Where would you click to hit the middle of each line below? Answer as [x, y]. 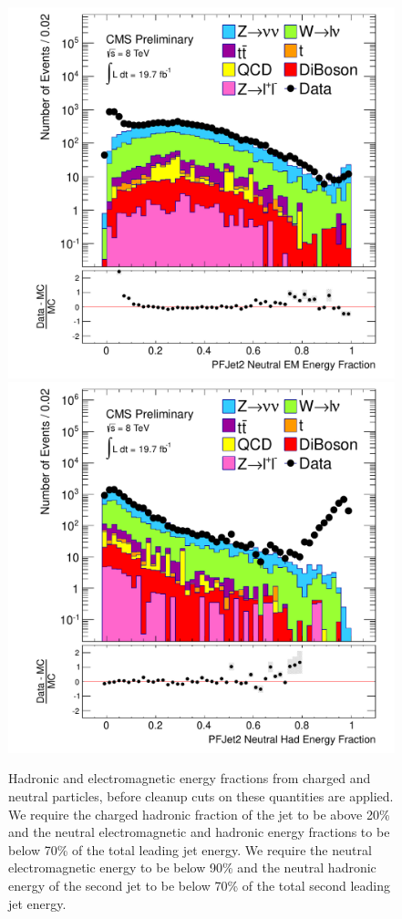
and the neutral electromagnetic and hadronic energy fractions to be [199, 832]
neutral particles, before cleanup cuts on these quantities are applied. [201, 796]
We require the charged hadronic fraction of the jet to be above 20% [199, 814]
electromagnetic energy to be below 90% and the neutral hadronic [192, 867]
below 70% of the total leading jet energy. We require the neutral [190, 849]
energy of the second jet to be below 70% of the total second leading [199, 885]
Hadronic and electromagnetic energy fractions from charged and [190, 778]
